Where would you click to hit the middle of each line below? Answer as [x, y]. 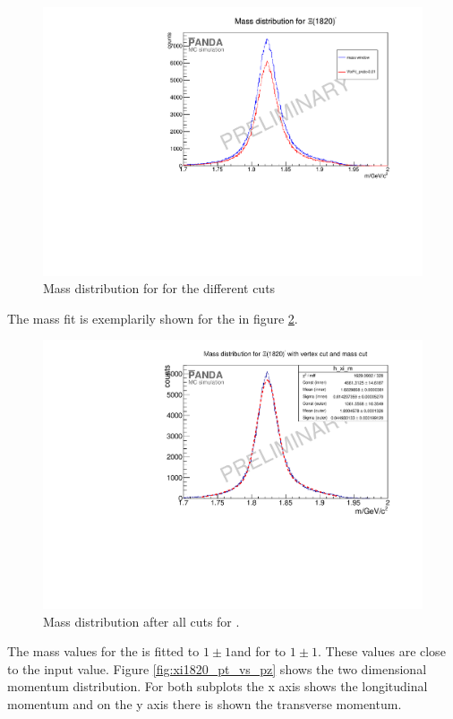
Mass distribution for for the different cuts [159, 288]
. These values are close [381, 651]
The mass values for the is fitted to [103, 651]
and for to [259, 651]
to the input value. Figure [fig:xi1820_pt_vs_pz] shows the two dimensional [217, 668]
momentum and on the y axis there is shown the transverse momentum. [205, 704]
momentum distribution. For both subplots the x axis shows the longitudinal [218, 686]
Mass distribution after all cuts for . [141, 621]
